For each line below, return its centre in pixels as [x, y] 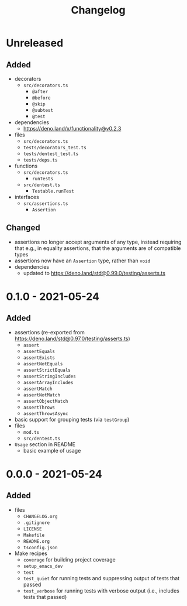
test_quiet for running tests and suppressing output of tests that [101, 578]
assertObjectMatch [46, 401]
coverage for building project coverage [69, 559]
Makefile [34, 535]
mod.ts [31, 432]
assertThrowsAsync [46, 413]
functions [26, 166]
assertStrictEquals [47, 370]
